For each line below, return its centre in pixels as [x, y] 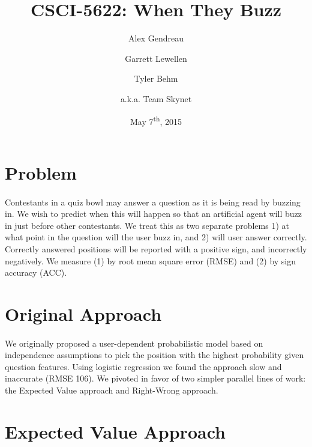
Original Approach [83, 313]
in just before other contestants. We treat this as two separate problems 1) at [147, 225]
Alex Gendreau [156, 38]
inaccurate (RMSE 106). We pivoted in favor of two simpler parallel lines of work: [155, 378]
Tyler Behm [156, 78]
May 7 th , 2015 [156, 120]
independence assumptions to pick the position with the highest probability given [154, 355]
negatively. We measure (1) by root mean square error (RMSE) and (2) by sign [151, 260]
